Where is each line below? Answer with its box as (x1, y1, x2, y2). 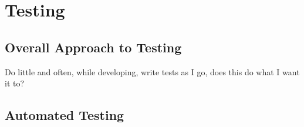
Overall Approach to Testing (5, 38, 182, 56)
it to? (5, 77, 25, 89)
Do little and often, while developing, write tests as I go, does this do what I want (5, 65, 300, 78)
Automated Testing (5, 106, 124, 124)
